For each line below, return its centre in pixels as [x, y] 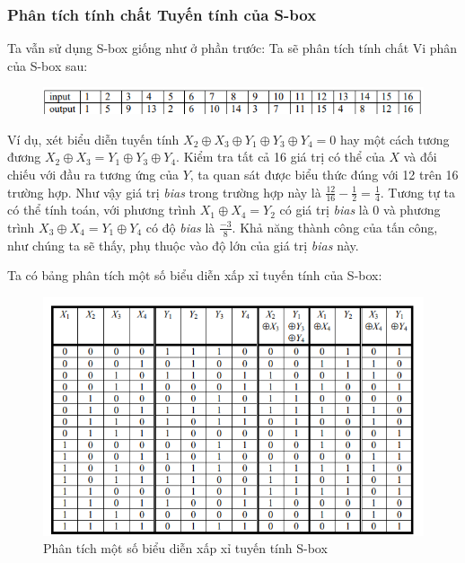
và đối [420, 157]
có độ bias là [180, 227]
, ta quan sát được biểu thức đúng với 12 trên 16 [324, 174]
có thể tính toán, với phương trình [102, 210]
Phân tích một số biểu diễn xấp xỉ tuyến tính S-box [185, 548]
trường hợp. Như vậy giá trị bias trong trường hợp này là [164, 192]
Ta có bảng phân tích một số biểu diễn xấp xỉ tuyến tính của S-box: [195, 275]
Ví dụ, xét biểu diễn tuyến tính [93, 139]
